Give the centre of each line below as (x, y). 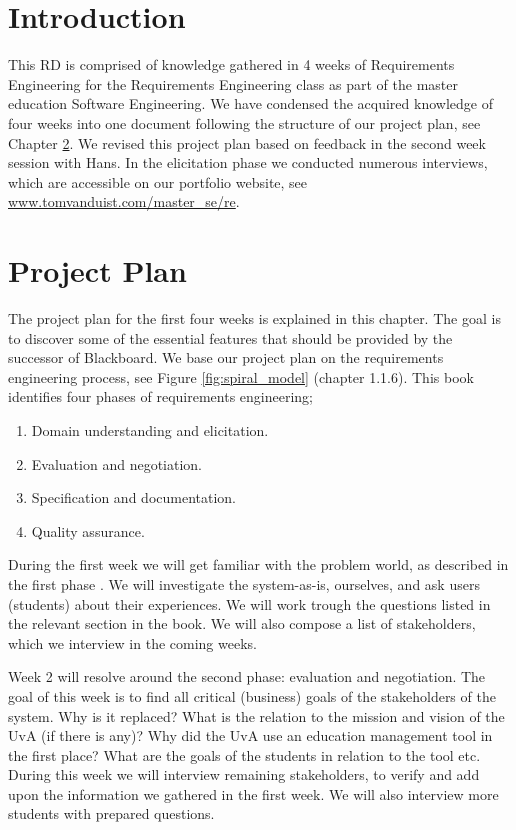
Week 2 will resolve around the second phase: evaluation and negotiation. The (247, 676)
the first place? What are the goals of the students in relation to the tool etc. (244, 754)
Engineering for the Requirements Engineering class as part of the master (233, 83)
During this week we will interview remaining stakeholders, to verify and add (244, 774)
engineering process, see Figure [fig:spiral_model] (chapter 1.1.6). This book (241, 376)
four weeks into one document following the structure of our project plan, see (244, 122)
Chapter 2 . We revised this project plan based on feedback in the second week (247, 142)
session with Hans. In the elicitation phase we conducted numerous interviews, (248, 162)
